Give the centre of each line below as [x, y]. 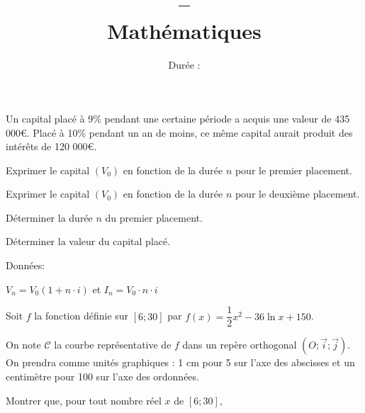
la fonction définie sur [82, 316]
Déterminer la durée [49, 217]
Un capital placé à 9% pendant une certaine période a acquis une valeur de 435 [178, 118]
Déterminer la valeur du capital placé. [88, 241]
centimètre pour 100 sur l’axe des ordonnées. [102, 376]
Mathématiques [184, 31]
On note [23, 345]
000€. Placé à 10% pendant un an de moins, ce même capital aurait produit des [179, 132]
